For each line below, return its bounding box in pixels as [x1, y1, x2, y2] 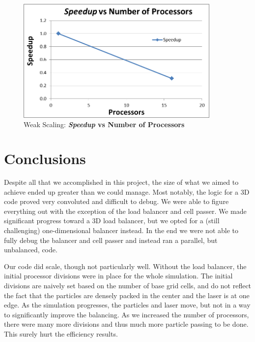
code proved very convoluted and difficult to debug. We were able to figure [4, 196, 229, 206]
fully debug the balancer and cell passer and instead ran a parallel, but [4, 235, 218, 245]
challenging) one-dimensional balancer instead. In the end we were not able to [4, 225, 238, 235]
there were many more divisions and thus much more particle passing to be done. [4, 319, 249, 329]
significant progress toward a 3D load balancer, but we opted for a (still [4, 215, 220, 226]
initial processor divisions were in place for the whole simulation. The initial [4, 271, 233, 281]
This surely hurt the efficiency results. [4, 328, 118, 339]
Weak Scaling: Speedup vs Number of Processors [24, 119, 185, 130]
